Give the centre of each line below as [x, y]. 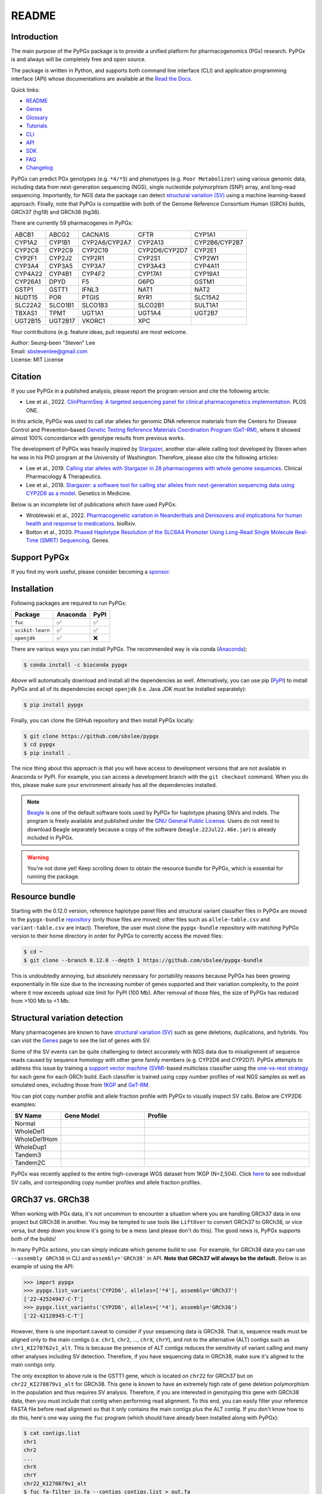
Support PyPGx [40, 558]
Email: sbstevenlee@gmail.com [49, 351]
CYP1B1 [60, 242]
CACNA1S [95, 234]
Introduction [35, 37]
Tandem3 [28, 1155]
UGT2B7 [206, 313]
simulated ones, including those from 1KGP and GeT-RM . [80, 1085]
